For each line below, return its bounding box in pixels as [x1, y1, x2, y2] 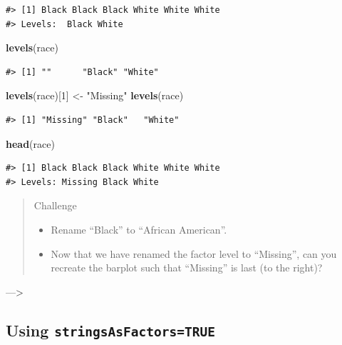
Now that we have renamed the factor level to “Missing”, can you [51, 246, 337, 261]
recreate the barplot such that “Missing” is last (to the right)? [51, 260, 323, 275]
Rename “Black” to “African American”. [51, 221, 227, 236]
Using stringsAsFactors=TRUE [6, 319, 215, 341]
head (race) [6, 136, 55, 151]
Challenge [33, 198, 77, 213]
